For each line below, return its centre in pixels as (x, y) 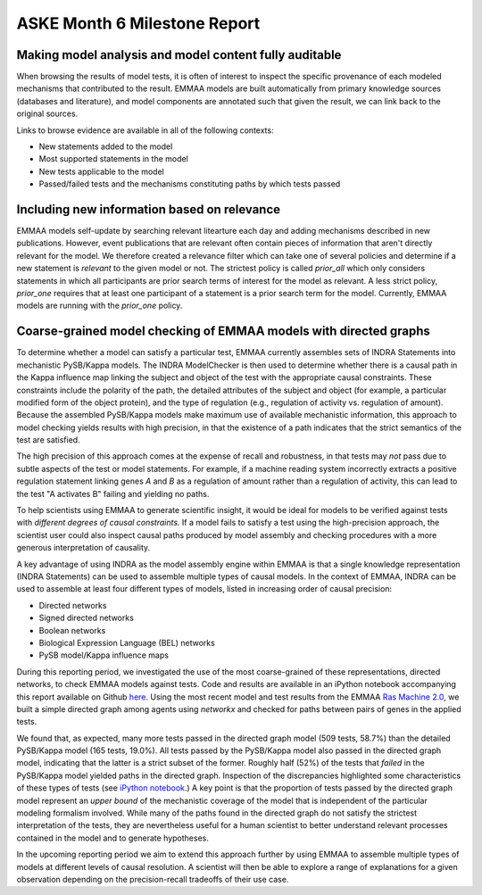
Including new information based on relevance (149, 209)
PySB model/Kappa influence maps (104, 655)
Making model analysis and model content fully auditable (179, 55)
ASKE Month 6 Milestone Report (138, 23)
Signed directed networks (86, 618)
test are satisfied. (48, 440)
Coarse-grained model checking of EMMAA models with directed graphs (223, 331)
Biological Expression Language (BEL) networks (127, 642)
